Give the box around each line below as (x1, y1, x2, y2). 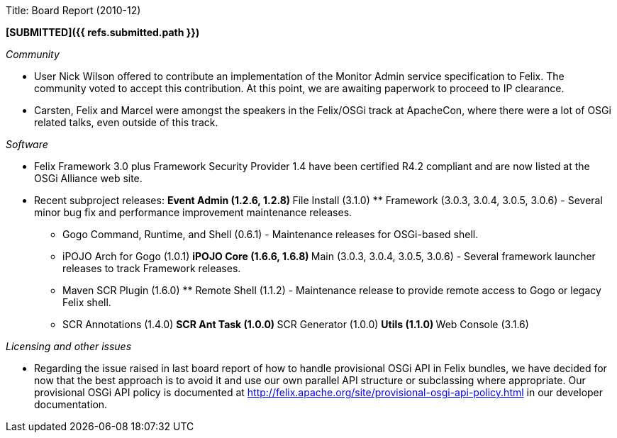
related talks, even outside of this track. (34, 116, 218, 128)
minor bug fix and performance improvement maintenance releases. (34, 206, 352, 218)
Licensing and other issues (6, 340, 132, 352)
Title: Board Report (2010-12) (6, 4, 141, 16)
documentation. (34, 398, 108, 410)
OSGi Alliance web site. (34, 172, 143, 184)
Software (6, 138, 48, 150)
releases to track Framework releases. (62, 262, 241, 274)
